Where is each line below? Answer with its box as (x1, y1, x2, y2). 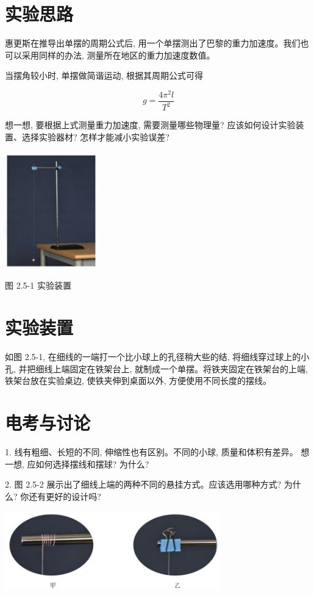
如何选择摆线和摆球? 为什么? (35, 457, 149, 470)
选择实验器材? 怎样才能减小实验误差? (21, 130, 169, 143)
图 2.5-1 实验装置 (5, 279, 71, 292)
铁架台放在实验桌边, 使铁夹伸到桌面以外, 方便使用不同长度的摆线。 (5, 374, 272, 387)
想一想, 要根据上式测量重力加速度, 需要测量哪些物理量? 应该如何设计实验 (5, 118, 296, 131)
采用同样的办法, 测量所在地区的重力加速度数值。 (21, 48, 215, 61)
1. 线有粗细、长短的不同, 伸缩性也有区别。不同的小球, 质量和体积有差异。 (5, 445, 298, 458)
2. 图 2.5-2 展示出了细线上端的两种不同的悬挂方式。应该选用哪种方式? (5, 478, 282, 491)
